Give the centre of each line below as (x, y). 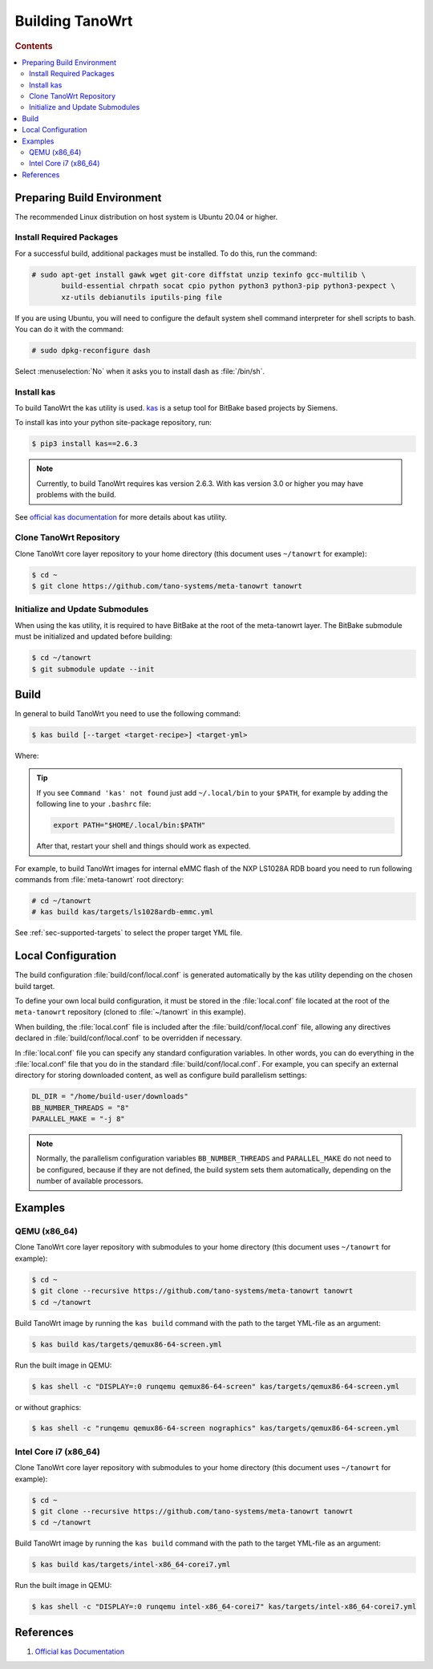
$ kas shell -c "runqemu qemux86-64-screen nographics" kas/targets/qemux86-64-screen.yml (216, 1428)
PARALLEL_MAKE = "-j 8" (79, 1119)
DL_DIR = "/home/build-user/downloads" (110, 1096)
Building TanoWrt (74, 21)
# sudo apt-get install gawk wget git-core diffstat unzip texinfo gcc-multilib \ (199, 274)
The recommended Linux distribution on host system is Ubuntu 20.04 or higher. (146, 217)
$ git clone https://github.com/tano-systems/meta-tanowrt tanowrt (167, 586)
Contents (34, 46)
